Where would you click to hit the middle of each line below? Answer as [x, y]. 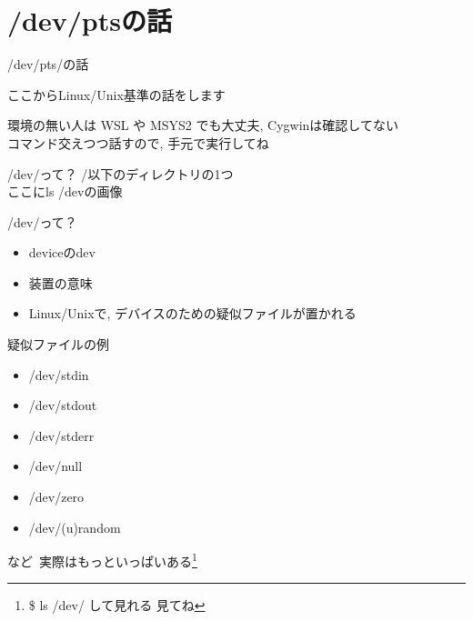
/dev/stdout [63, 405]
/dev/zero [56, 497]
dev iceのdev [62, 252]
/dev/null [55, 466]
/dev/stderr [61, 435]
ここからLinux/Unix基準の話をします [116, 94]
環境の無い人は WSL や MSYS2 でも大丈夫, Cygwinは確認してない [203, 125]
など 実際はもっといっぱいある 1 [102, 560]
